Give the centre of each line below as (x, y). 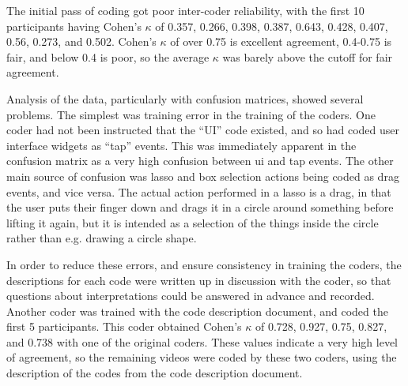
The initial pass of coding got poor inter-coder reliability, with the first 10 (185, 10)
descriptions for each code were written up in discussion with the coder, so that (199, 280)
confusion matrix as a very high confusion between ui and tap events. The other (200, 161)
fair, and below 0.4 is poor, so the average (108, 56)
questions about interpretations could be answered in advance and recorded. (191, 296)
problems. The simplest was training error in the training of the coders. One (191, 114)
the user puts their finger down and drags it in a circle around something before (200, 207)
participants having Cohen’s (74, 26)
